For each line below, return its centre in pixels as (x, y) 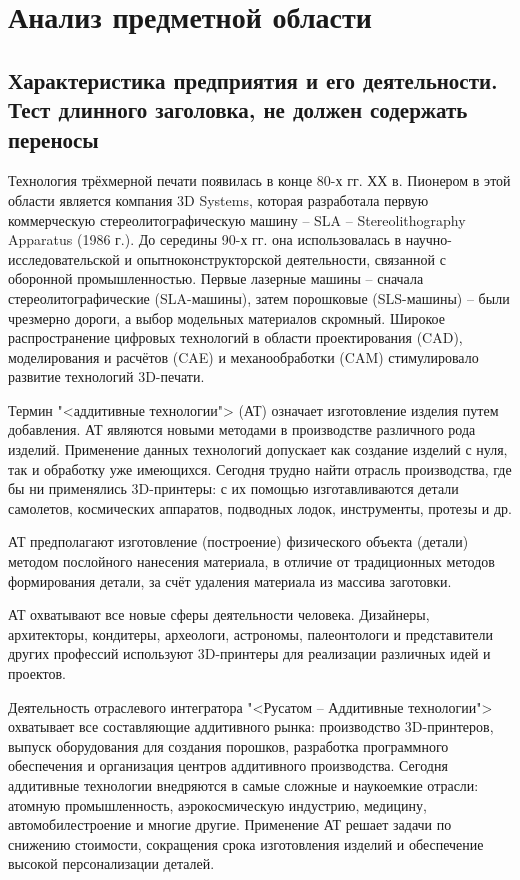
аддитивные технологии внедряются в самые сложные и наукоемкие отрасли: (243, 784)
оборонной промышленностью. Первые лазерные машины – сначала (216, 278)
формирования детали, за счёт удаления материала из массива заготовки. (230, 580)
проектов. (37, 673)
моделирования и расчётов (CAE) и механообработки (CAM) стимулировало (243, 356)
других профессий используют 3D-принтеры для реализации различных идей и (249, 653)
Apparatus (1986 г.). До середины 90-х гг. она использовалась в (205, 239)
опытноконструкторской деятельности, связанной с (291, 258)
